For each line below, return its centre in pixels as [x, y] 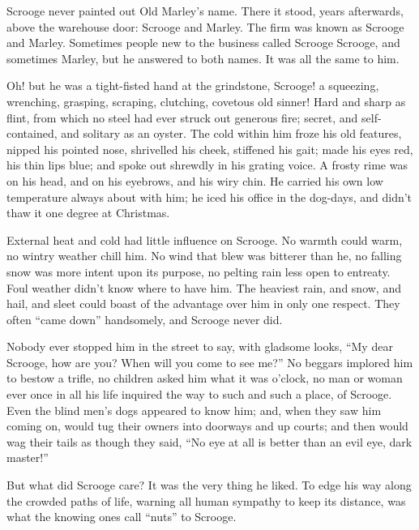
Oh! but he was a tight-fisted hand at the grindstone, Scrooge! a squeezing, [193, 85]
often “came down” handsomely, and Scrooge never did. [145, 319]
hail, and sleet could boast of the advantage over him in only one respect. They [203, 303]
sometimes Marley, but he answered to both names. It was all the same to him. [203, 58]
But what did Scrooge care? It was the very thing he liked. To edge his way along [209, 485]
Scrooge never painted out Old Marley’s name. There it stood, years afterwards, [205, 11]
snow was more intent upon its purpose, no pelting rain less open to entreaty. [199, 271]
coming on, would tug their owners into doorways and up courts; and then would [207, 426]
